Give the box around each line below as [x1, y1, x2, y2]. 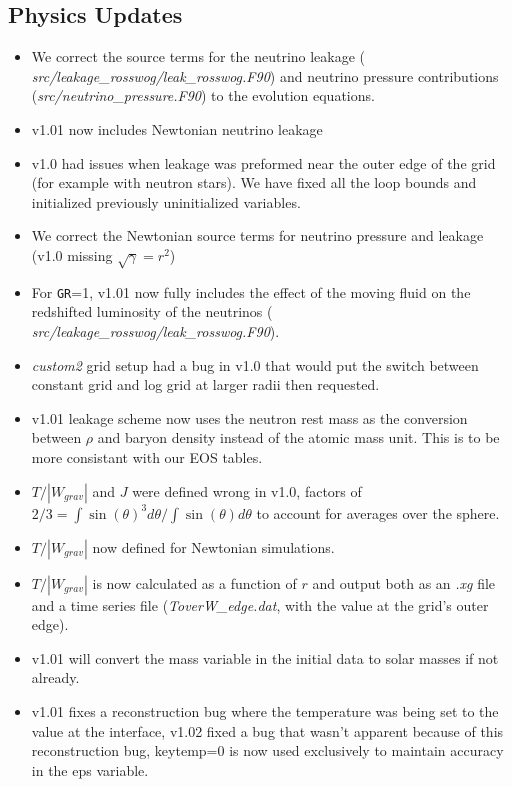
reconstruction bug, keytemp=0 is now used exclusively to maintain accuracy [31, 740, 504, 761]
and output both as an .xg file [312, 572, 496, 593]
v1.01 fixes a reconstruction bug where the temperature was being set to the [31, 700, 499, 721]
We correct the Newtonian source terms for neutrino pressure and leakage [31, 225, 484, 246]
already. [31, 667, 80, 688]
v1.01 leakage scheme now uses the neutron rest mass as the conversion [31, 407, 468, 428]
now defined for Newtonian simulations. [92, 536, 335, 557]
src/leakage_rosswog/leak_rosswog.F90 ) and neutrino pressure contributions [31, 65, 499, 86]
